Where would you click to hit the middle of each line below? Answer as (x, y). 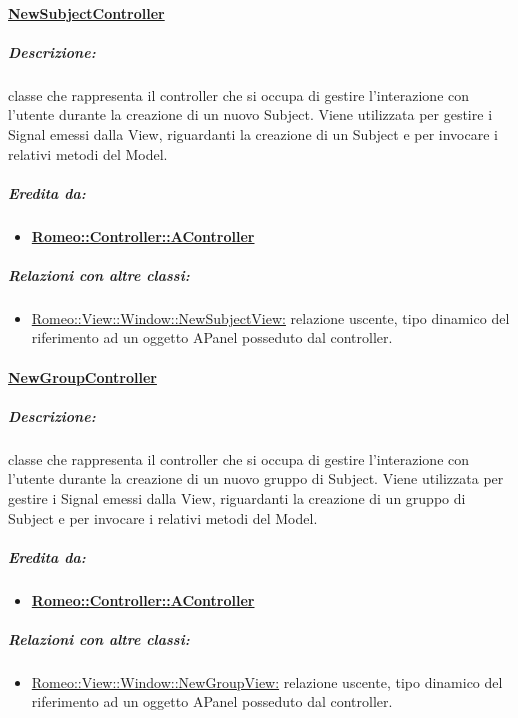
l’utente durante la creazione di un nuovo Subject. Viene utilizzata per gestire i (250, 114)
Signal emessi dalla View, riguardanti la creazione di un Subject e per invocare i (253, 133)
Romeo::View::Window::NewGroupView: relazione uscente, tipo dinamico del (267, 681)
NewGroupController (82, 376)
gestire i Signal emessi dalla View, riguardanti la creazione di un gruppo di (237, 497)
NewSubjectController (86, 12)
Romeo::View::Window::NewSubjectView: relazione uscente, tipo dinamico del (270, 317)
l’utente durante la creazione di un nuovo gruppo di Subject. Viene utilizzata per (256, 478)
